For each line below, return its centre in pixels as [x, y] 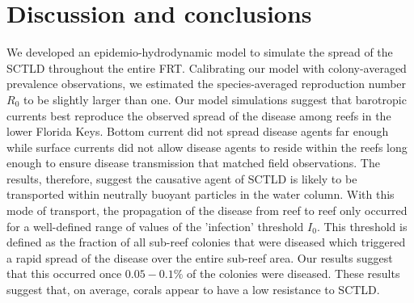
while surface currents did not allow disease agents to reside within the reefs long [207, 147]
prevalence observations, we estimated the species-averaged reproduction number [207, 84]
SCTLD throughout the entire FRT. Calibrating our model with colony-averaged [207, 67]
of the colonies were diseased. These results [294, 274]
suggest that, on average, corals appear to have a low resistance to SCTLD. [193, 290]
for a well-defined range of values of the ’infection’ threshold [155, 226]
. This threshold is [362, 226]
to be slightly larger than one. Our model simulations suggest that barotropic [215, 99]
